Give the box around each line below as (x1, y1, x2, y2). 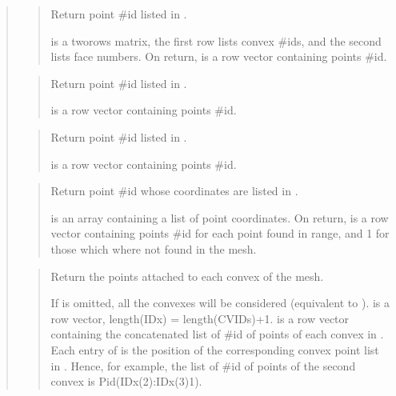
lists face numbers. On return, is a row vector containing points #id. (50, 48, 387, 65)
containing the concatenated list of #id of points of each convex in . (50, 326, 384, 342)
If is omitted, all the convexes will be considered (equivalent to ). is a (50, 294, 390, 311)
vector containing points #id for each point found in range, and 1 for (50, 225, 390, 242)
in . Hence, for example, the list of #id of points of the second (50, 357, 356, 374)
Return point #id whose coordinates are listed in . (50, 182, 298, 199)
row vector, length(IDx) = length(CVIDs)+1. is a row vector (50, 310, 350, 326)
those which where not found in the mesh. (50, 240, 257, 257)
